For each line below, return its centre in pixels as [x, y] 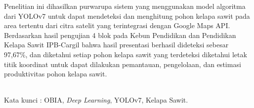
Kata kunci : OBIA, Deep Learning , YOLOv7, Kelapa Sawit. [96, 100]
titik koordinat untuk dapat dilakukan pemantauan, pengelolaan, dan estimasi [123, 64]
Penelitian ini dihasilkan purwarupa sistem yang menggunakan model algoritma [125, 6]
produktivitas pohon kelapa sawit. [56, 74]
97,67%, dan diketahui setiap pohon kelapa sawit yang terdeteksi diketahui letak [126, 54]
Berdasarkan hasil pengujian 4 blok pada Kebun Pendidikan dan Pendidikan [120, 35]
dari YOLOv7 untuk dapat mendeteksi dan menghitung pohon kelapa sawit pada [127, 16]
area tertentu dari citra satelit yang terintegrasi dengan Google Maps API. [117, 25]
